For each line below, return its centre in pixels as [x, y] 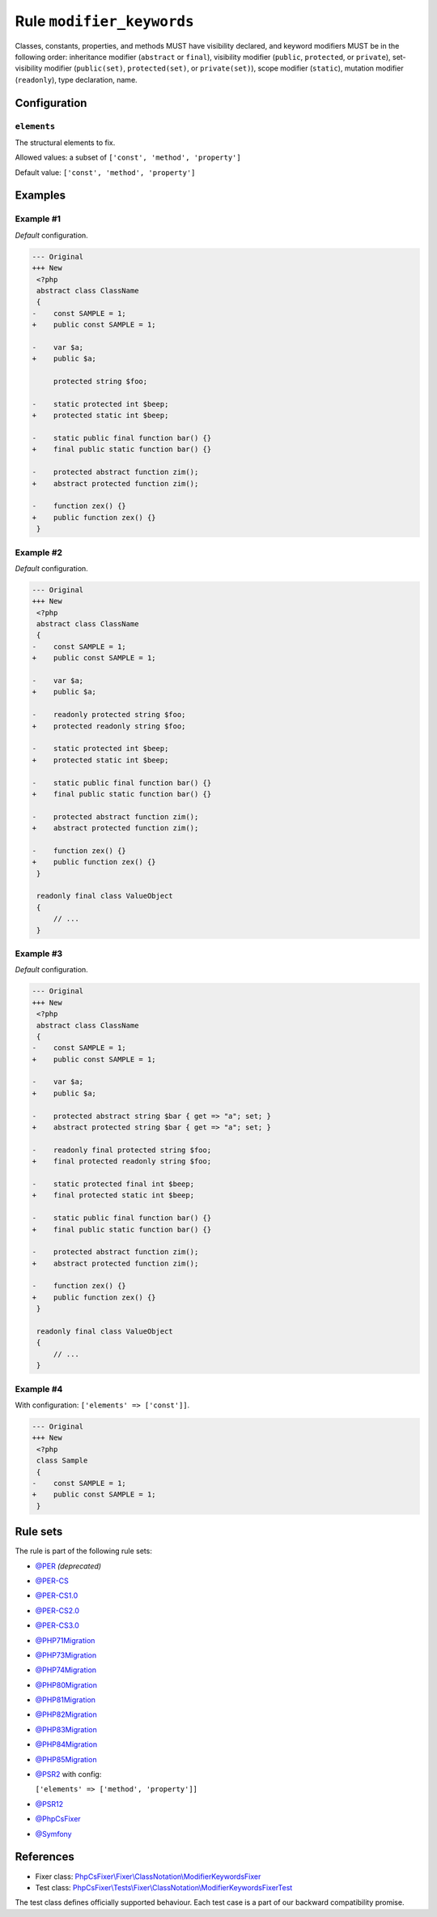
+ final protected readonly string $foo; [122, 1161]
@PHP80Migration [66, 1684]
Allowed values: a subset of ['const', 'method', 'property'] [128, 157]
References [45, 1857]
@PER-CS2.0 [57, 1610]
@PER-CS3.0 [57, 1625]
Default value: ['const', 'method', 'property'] [105, 172]
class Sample [62, 1461]
